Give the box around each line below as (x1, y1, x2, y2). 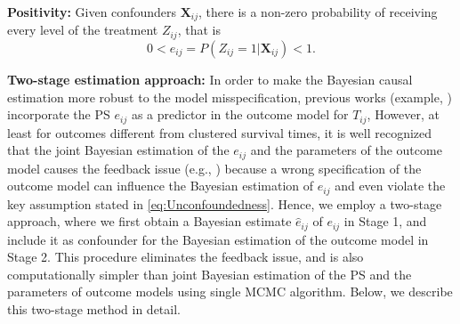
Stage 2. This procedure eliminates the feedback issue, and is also (7, 247, 364, 266)
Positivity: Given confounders (7, 3, 176, 20)
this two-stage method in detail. (7, 300, 181, 319)
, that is (177, 20, 221, 39)
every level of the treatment (7, 20, 158, 39)
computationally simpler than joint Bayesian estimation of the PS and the (7, 264, 412, 283)
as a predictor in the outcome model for (131, 105, 349, 124)
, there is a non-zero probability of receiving (198, 3, 438, 20)
